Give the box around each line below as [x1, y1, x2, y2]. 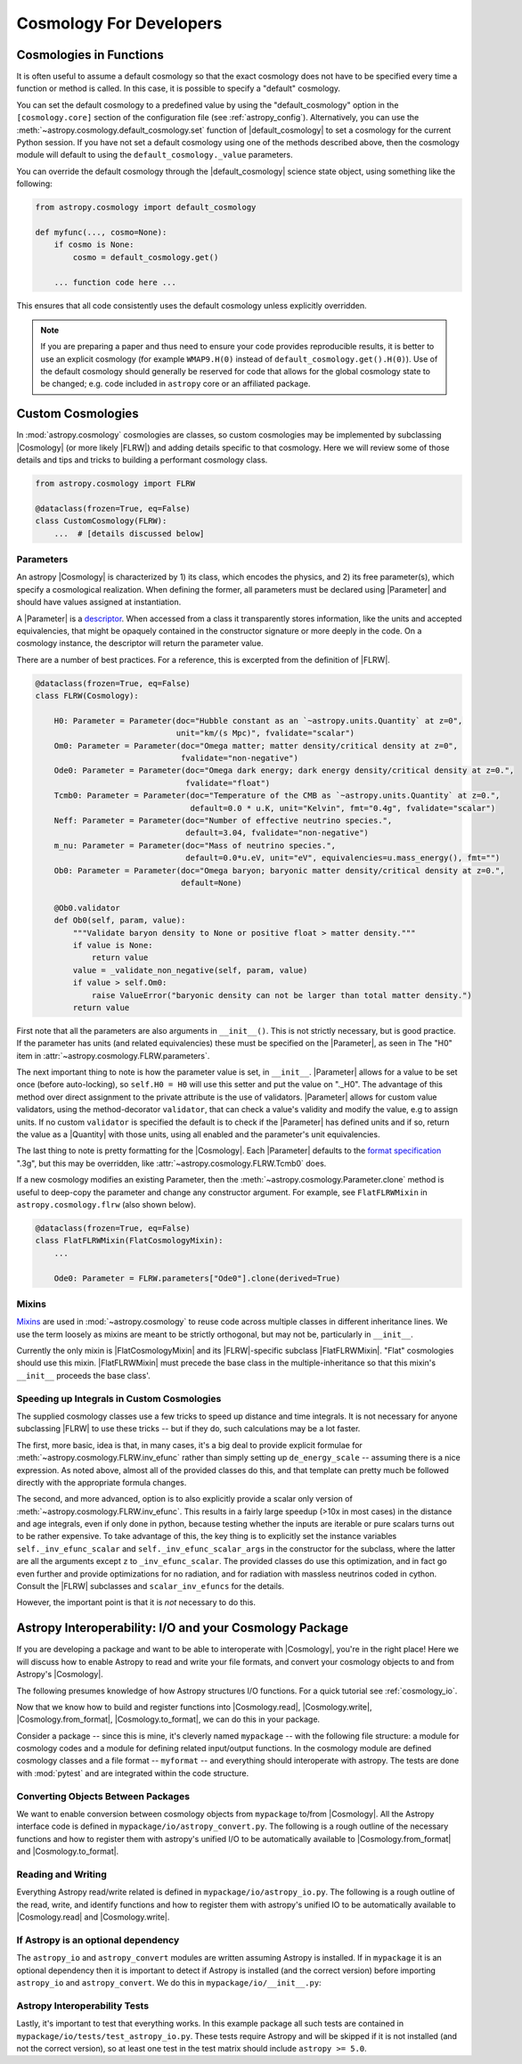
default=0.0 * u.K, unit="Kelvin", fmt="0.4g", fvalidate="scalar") [190, 803, 496, 813]
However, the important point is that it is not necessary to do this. [16, 1597, 256, 1608]
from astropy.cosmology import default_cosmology [35, 202, 257, 213]
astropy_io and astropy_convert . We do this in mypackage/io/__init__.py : [16, 1978, 322, 1987]
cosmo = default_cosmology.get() [72, 252, 219, 262]
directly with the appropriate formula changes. [16, 1477, 187, 1487]
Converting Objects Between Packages [16, 1790, 191, 1802]
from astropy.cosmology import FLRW [35, 479, 196, 489]
